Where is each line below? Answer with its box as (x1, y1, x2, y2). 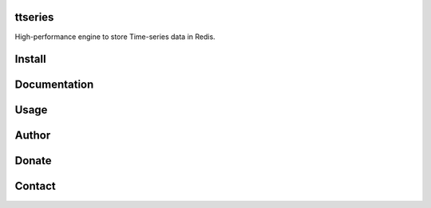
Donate (14, 154, 52, 167)
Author (14, 128, 51, 143)
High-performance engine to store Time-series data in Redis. (14, 32, 215, 41)
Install (14, 53, 47, 66)
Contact (14, 179, 56, 193)
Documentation (14, 78, 94, 92)
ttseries (14, 10, 54, 24)
